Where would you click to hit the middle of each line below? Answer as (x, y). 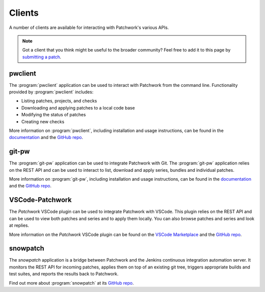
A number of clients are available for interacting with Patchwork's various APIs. (89, 27)
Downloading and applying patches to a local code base (78, 107)
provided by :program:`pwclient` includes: (51, 92)
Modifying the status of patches (53, 115)
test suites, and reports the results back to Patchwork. (64, 274)
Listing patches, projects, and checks (59, 101)
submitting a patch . (42, 57)
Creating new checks (43, 121)
